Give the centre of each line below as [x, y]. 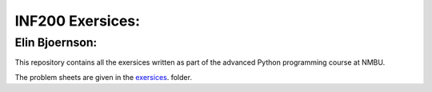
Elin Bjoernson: [56, 42]
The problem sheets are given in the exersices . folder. [103, 77]
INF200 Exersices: [77, 21]
